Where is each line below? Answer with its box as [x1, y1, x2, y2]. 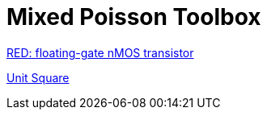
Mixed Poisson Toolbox [6, 3, 261, 31]
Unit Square [6, 70, 70, 85]
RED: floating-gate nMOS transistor [6, 45, 194, 60]
